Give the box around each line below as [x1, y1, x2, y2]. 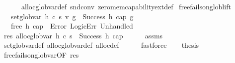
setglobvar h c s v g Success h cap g [10, 11, 134, 21]
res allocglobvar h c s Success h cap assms [3, 30, 163, 40]
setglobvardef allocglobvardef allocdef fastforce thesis [3, 40, 199, 50]
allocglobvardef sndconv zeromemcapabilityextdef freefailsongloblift [21, 1, 231, 11]
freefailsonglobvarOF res [3, 49, 79, 60]
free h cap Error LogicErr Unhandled [10, 21, 133, 31]
